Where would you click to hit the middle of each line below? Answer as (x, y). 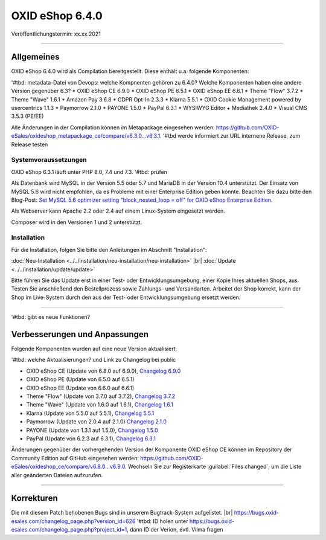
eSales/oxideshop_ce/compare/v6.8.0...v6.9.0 (68, 467)
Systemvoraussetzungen (49, 160)
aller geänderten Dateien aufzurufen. (57, 475)
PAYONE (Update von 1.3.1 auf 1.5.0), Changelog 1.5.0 (92, 430)
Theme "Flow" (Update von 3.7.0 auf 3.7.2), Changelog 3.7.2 (101, 396)
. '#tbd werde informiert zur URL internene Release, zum (230, 136)
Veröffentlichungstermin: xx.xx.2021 (56, 34)
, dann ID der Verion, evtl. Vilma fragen (175, 530)
